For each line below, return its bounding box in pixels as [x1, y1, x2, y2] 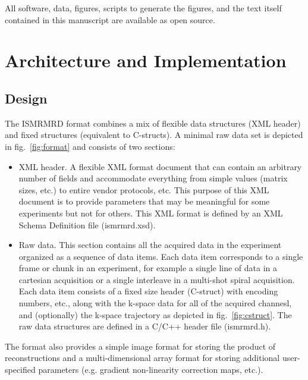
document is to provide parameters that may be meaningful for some [18, 195, 270, 208]
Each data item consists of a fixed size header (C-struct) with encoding [18, 285, 278, 297]
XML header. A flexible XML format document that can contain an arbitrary [18, 160, 302, 172]
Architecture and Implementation [5, 48, 287, 73]
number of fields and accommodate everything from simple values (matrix [18, 172, 288, 184]
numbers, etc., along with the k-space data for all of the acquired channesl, [18, 297, 292, 309]
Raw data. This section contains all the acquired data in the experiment [18, 238, 282, 251]
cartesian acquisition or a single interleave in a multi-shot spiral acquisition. [18, 273, 295, 285]
